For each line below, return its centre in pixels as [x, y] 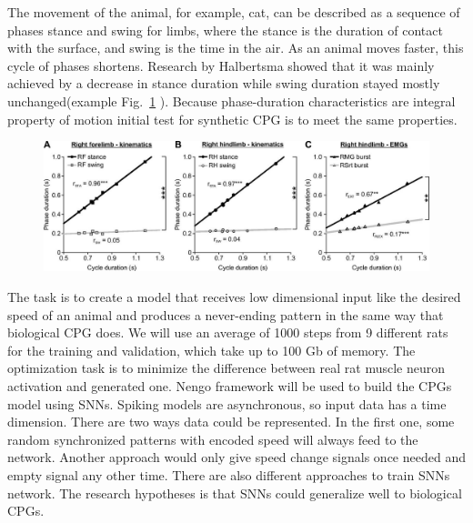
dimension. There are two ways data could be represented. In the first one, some [231, 422]
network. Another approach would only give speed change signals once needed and [236, 457]
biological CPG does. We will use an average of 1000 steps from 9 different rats [228, 332]
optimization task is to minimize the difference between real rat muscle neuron [226, 368]
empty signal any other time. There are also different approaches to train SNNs [229, 474]
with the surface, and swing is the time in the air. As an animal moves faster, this [236, 48]
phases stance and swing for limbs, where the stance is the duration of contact [225, 30]
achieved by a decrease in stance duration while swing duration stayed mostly [224, 83]
